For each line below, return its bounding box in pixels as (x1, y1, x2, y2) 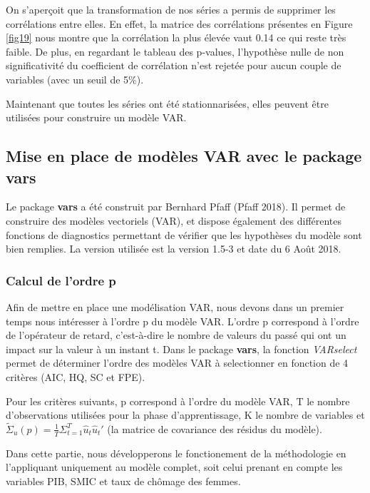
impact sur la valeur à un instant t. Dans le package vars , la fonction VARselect (6, 341, 357, 356)
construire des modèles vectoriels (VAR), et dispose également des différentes (6, 213, 342, 228)
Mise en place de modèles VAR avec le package (6, 145, 362, 167)
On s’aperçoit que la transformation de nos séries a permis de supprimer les (6, 2, 336, 16)
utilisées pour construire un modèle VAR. (6, 110, 187, 125)
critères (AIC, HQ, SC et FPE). (6, 369, 145, 384)
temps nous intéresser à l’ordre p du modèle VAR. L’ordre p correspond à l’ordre (6, 313, 359, 328)
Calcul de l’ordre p (6, 271, 116, 289)
